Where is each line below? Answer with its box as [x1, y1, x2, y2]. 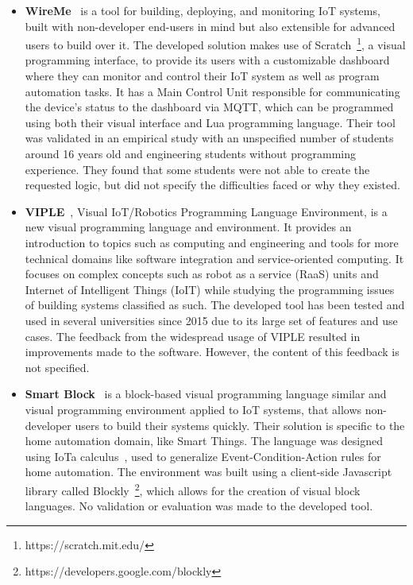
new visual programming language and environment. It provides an [25, 219, 352, 235]
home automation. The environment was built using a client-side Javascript [25, 463, 392, 480]
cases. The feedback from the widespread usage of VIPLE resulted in [25, 327, 361, 344]
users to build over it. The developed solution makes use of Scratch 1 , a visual [25, 34, 406, 52]
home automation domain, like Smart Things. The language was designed [25, 432, 384, 449]
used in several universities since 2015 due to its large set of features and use [25, 312, 398, 328]
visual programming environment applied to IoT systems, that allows [25, 401, 362, 417]
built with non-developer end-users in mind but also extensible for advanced [25, 17, 396, 34]
